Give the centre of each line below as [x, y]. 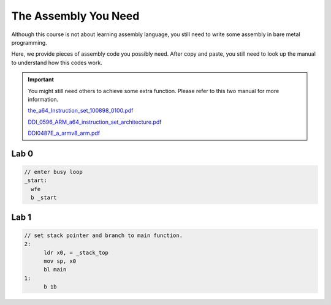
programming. [29, 42]
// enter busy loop [53, 172]
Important [41, 80]
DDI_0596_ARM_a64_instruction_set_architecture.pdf [95, 122]
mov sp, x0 [60, 261]
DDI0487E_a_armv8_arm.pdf [64, 133]
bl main [55, 270]
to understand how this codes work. [57, 62]
